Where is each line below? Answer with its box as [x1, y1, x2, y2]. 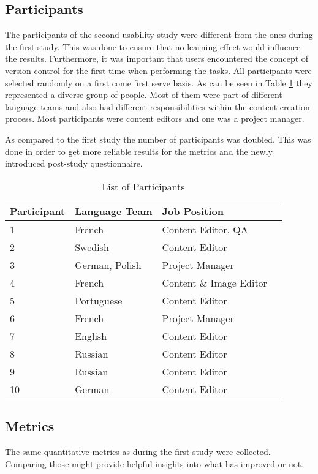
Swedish [75, 239, 109, 254]
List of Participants [102, 179, 185, 194]
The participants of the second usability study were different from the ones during [5, 28, 313, 41]
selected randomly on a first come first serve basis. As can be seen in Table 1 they [5, 76, 312, 89]
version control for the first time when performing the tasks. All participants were [5, 64, 312, 77]
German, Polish [75, 257, 142, 272]
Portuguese [75, 293, 123, 307]
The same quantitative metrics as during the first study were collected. [5, 445, 271, 457]
